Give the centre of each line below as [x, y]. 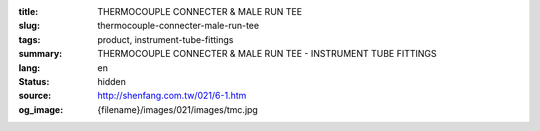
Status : [34, 81]
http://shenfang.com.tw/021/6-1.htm [172, 96]
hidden [112, 81]
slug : [29, 26]
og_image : [41, 109]
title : [28, 11]
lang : [29, 67]
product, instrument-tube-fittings [165, 39]
